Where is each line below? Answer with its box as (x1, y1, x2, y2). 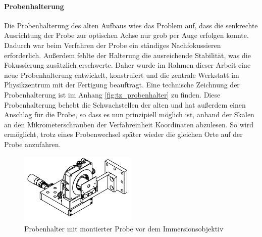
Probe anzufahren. (4, 138, 61, 149)
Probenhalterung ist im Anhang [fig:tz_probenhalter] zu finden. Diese (4, 89, 221, 100)
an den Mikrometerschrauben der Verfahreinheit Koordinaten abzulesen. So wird (4, 119, 254, 129)
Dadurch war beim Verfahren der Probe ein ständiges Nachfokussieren (4, 39, 221, 50)
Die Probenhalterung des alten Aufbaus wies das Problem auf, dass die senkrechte (4, 20, 258, 30)
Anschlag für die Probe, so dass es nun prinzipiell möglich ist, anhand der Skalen (4, 109, 254, 120)
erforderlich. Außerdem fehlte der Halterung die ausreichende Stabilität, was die (4, 50, 251, 60)
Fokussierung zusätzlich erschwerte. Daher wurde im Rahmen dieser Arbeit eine (4, 60, 251, 70)
